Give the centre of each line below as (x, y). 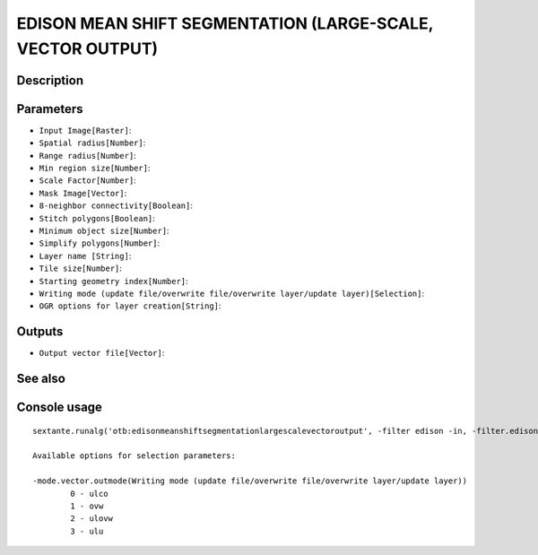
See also (41, 379)
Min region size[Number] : (95, 168)
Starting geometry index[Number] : (113, 281)
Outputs (40, 332)
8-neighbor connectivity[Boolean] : (116, 205)
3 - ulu (87, 531)
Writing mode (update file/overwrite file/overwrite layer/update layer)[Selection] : (232, 293)
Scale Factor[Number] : (87, 180)
